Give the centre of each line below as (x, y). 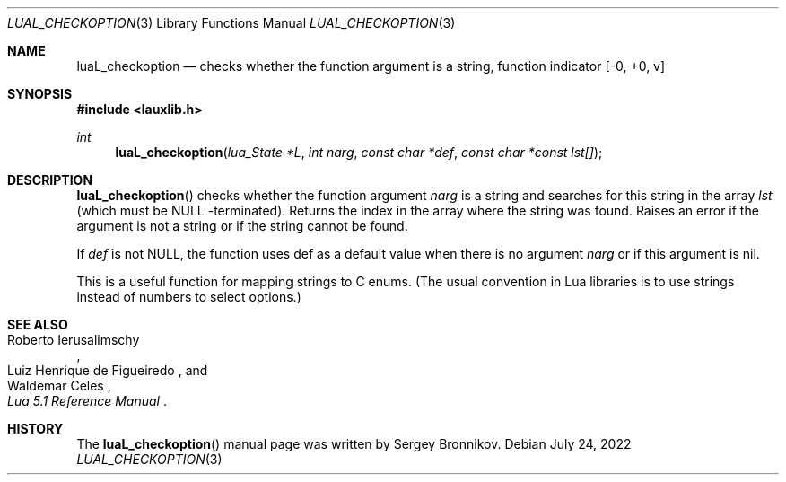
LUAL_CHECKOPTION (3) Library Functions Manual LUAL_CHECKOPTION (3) (231, 23)
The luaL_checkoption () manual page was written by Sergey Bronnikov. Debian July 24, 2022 (354, 444)
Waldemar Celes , (59, 386)
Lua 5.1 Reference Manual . (87, 401)
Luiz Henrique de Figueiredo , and (108, 370)
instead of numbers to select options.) (189, 297)
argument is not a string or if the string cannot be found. (242, 226)
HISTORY (35, 429)
